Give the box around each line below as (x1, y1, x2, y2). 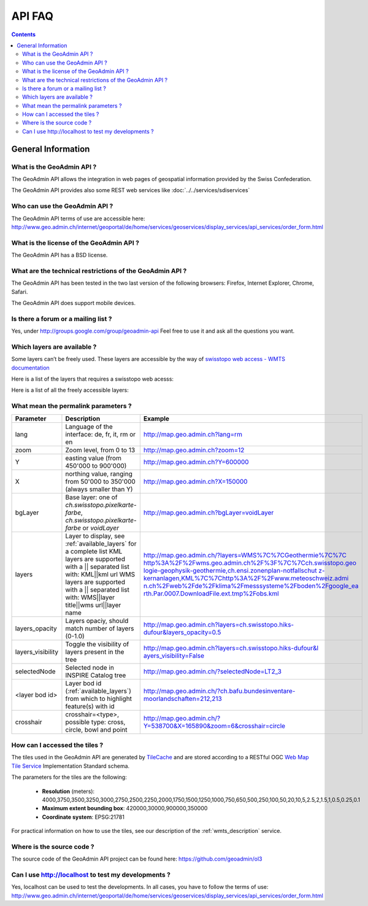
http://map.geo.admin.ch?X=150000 (143, 477, 248, 486)
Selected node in (65, 663, 115, 672)
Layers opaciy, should (65, 616, 129, 625)
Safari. (11, 288, 28, 295)
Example (143, 414, 170, 423)
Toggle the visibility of (65, 640, 129, 648)
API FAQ (11, 9, 53, 23)
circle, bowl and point (65, 725, 128, 734)
